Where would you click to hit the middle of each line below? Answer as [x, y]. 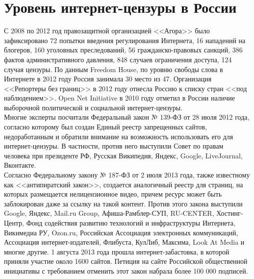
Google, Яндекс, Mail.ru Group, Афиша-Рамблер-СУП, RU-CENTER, [109, 213]
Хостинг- [230, 213]
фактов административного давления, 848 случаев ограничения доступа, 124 [118, 59]
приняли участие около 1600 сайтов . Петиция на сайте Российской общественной [126, 261]
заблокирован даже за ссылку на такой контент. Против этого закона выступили [123, 203]
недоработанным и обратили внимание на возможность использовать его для [119, 136]
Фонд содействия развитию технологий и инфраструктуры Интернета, [131, 223]
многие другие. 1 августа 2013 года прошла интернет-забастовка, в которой [117, 251]
